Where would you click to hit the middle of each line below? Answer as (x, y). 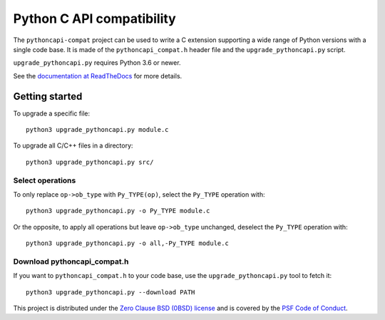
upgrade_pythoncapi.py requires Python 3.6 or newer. (97, 63)
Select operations (45, 180)
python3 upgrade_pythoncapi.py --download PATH (111, 292)
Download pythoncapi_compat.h (71, 262)
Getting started (48, 96)
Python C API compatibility (94, 19)
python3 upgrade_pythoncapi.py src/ (90, 162)
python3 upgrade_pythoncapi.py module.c (97, 130)
